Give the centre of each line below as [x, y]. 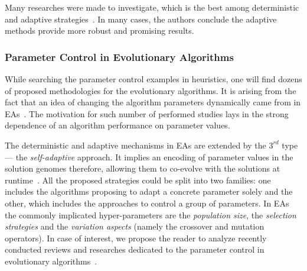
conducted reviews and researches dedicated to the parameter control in [135, 249]
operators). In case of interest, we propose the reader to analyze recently [136, 238]
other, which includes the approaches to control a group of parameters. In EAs [147, 203]
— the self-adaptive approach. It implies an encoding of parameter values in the [149, 157]
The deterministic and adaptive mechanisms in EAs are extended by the [135, 145]
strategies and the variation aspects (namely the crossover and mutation [135, 226]
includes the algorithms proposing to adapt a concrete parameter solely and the [149, 191]
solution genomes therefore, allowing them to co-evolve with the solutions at [143, 168]
